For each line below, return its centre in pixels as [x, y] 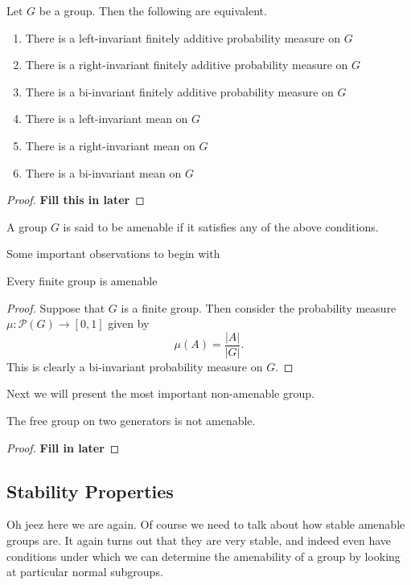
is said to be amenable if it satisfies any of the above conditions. [221, 226]
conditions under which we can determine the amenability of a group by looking [203, 556]
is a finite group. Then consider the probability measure [259, 307]
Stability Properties [90, 491]
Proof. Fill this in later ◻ [76, 200]
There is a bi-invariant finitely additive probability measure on [179, 91]
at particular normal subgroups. [85, 572]
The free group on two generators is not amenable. [131, 420]
